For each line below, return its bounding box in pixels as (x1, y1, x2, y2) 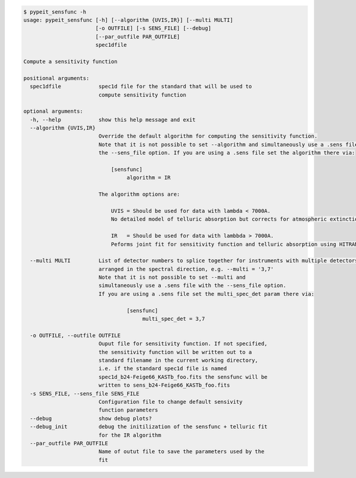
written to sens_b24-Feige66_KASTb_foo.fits (98, 382, 230, 388)
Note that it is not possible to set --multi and (98, 274, 246, 281)
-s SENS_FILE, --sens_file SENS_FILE (30, 390, 139, 397)
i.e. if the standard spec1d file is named (98, 365, 227, 372)
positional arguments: (23, 75, 90, 81)
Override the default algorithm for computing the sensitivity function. (98, 133, 317, 139)
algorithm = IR (126, 174, 171, 181)
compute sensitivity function (98, 91, 186, 98)
